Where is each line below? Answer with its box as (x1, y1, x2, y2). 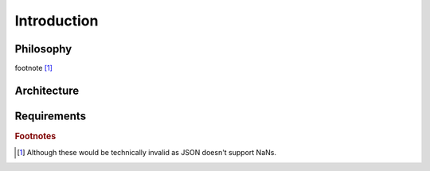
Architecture (14, 84, 80, 97)
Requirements (14, 109, 87, 122)
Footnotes (14, 130, 57, 142)
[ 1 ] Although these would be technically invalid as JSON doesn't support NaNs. (17, 148, 276, 157)
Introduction (14, 12, 99, 29)
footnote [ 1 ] (14, 64, 53, 73)
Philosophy (14, 42, 72, 56)
